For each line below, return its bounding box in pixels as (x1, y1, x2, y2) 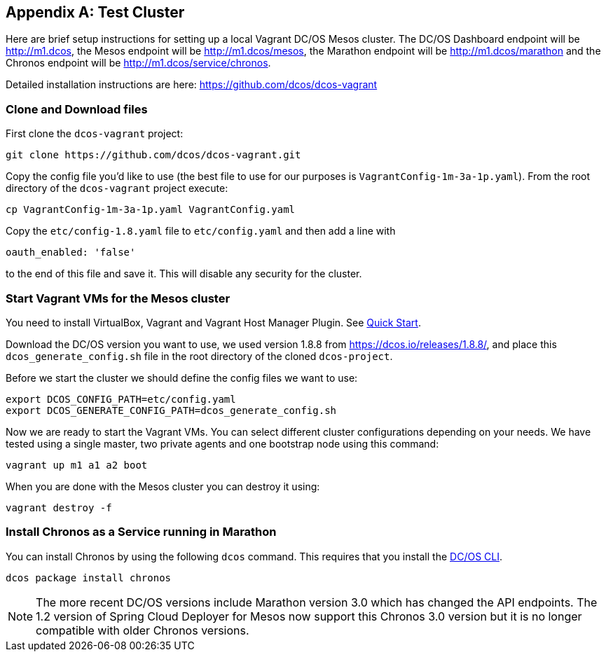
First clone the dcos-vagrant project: (6, 127, 184, 140)
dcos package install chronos (6, 572, 172, 583)
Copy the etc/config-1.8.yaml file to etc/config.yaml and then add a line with (6, 225, 396, 237)
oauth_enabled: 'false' (6, 247, 136, 258)
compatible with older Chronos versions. (36, 623, 249, 637)
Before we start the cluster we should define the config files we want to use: (6, 371, 358, 384)
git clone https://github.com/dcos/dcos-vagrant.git (6, 149, 301, 161)
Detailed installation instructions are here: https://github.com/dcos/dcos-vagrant (6, 78, 378, 91)
